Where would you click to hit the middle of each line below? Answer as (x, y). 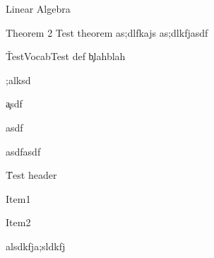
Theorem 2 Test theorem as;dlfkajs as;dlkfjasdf (107, 32)
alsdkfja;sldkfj (36, 246)
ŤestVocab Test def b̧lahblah (66, 56)
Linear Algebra (38, 8)
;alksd (18, 80)
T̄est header (31, 175)
